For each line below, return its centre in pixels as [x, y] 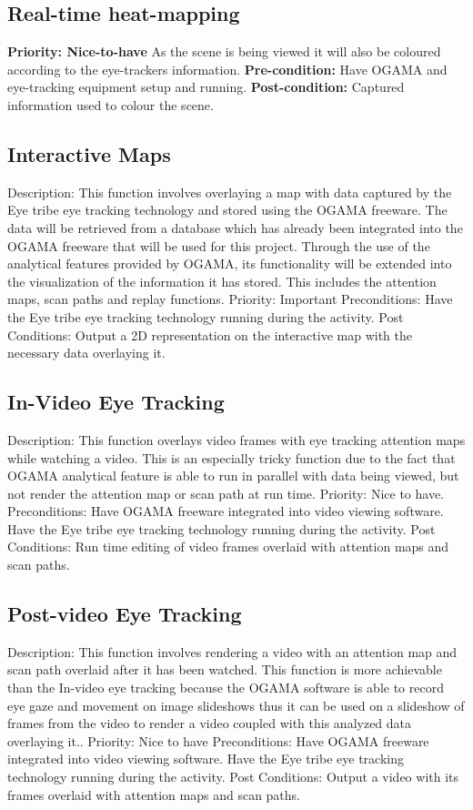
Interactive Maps [89, 153]
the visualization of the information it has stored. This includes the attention [222, 281]
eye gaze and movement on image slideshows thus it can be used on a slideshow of [236, 705]
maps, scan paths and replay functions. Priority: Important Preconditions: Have [230, 299]
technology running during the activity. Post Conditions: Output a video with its [233, 777]
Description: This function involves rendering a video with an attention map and [232, 651]
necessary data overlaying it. [86, 353]
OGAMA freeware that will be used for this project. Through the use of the [219, 245]
